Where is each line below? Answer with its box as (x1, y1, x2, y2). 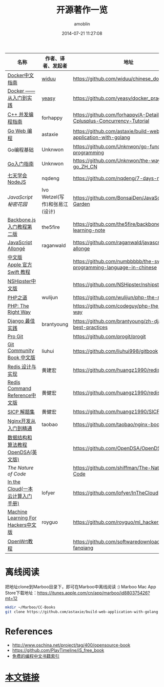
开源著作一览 (56, 4, 108, 16)
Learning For (7, 514, 37, 521)
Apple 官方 (7, 261, 33, 268)
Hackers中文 (7, 521, 37, 528)
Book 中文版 (7, 354, 36, 361)
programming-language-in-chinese (73, 264, 157, 271)
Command (7, 385, 32, 391)
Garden (73, 200, 90, 207)
